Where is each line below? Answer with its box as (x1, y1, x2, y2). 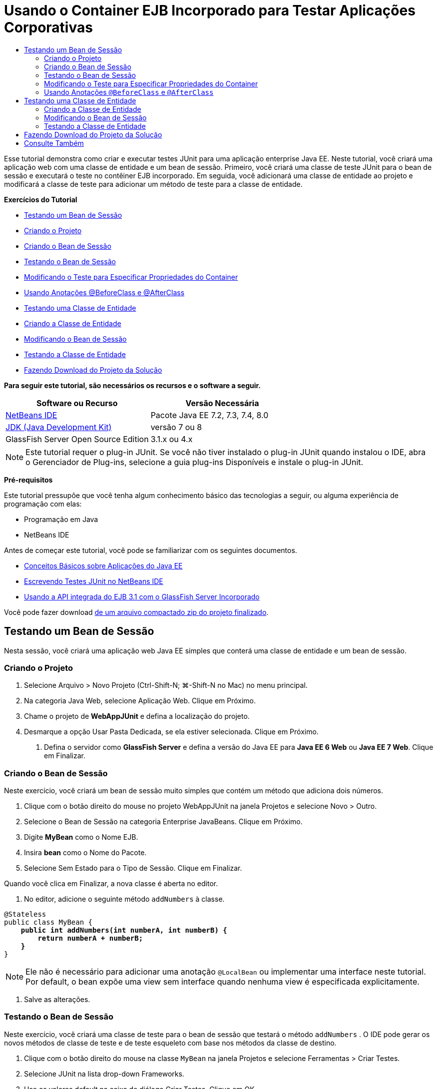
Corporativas (4, 19, 93, 36)
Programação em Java (24, 515, 98, 524)
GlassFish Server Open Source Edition (5, 434, 149, 444)
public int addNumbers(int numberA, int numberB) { (20, 926, 227, 935)
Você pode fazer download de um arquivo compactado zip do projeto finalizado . (4, 607, 269, 616)
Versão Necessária (185, 398, 259, 408)
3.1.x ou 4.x (150, 434, 193, 444)
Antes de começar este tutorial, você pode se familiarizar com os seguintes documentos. (4, 545, 297, 554)
